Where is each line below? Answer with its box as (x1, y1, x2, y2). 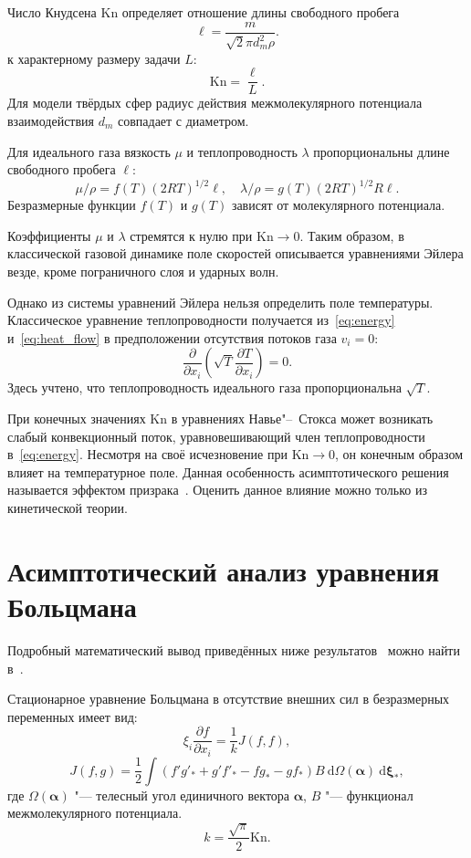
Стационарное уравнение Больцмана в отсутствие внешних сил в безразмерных (7, 689, 450, 708)
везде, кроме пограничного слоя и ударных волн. (7, 262, 279, 281)
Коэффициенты (7, 225, 91, 245)
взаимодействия (7, 111, 95, 131)
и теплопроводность (186, 141, 298, 161)
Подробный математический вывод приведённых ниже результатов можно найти (7, 640, 460, 659)
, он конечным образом (335, 445, 464, 464)
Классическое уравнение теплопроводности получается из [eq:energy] (7, 310, 395, 330)
